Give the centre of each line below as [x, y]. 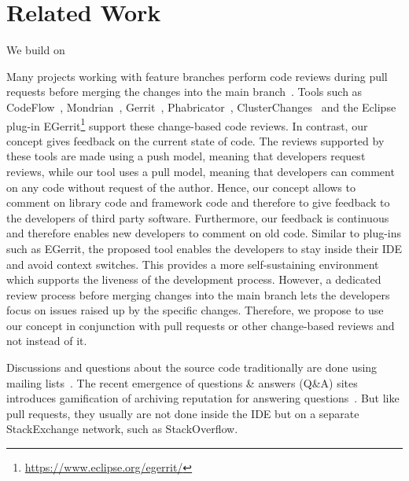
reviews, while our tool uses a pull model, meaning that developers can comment [201, 171]
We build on [36, 50]
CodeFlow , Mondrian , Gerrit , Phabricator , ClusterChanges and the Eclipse [201, 106]
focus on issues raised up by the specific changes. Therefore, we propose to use [195, 310]
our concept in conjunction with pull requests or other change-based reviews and [201, 325]
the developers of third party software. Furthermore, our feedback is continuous [198, 217]
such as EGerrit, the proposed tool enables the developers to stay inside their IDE [204, 248]
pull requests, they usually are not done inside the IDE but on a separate [183, 413]
